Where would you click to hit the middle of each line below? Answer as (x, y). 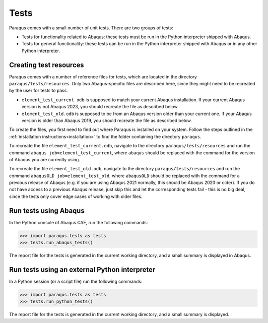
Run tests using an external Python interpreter (82, 270)
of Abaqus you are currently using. (45, 159)
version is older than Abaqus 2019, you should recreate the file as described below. (107, 120)
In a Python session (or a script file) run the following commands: (76, 282)
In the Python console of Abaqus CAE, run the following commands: (79, 222)
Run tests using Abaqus (47, 211)
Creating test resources (47, 65)
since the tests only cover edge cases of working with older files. (76, 196)
